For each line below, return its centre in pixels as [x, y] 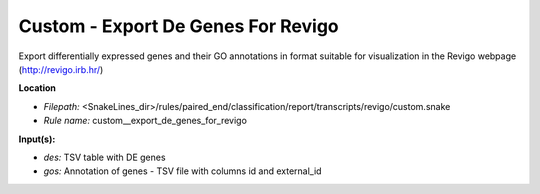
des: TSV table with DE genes [104, 157]
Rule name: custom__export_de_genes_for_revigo [145, 121]
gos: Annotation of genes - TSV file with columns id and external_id [182, 171]
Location [37, 88]
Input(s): [37, 139]
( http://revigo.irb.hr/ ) [61, 69]
